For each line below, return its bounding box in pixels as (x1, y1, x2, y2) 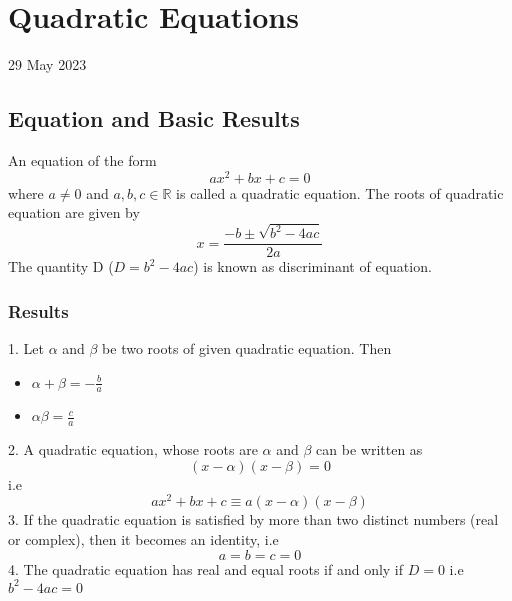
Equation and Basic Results (8, 103, 300, 134)
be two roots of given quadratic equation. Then (102, 337, 392, 358)
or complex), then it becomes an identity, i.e (8, 529, 279, 550)
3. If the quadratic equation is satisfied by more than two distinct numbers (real (8, 509, 499, 530)
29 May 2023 (8, 54, 87, 75)
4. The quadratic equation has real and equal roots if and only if (8, 558, 404, 579)
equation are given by (8, 202, 140, 223)
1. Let (8, 337, 44, 358)
